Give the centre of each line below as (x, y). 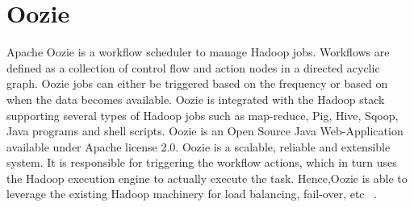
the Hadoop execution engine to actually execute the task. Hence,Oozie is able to (207, 178)
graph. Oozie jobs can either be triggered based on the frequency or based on (197, 83)
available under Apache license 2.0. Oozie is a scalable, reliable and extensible (199, 146)
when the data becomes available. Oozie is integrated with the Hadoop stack (196, 99)
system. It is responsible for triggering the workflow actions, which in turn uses (202, 162)
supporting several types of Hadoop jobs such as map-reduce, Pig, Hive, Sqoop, (203, 115)
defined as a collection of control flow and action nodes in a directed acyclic (193, 67)
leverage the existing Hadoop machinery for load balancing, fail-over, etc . (192, 194)
